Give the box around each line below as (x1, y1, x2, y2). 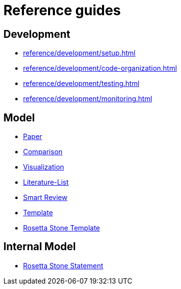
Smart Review (23, 193, 68, 202)
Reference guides (3, 2, 121, 19)
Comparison (23, 147, 63, 156)
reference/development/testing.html (23, 79, 140, 88)
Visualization (23, 163, 64, 172)
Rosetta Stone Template (23, 224, 100, 232)
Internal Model (3, 240, 76, 253)
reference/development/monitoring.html (23, 94, 153, 103)
